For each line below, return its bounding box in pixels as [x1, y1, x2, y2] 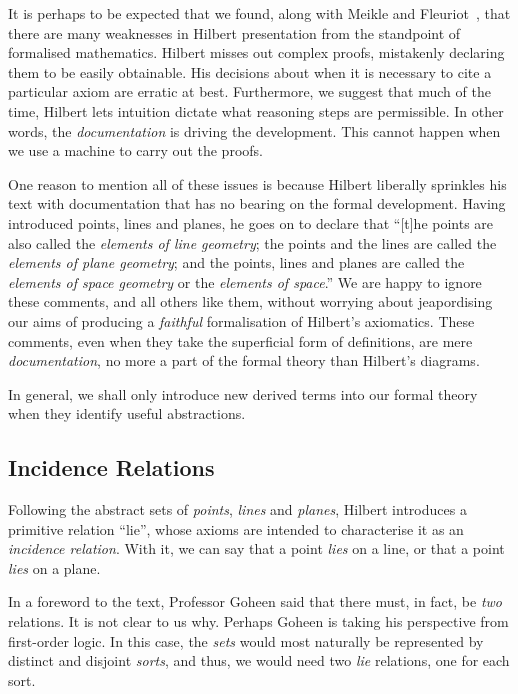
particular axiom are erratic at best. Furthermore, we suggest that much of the [8, 81, 491, 102]
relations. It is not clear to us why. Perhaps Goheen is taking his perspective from [8, 611, 509, 632]
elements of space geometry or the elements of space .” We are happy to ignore [8, 271, 482, 292]
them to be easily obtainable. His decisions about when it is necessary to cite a [8, 61, 492, 82]
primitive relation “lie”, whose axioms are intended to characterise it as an [8, 518, 464, 539]
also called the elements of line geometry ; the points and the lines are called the [8, 232, 497, 253]
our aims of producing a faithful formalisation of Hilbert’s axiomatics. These [8, 310, 475, 331]
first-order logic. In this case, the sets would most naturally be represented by [8, 630, 484, 651]
